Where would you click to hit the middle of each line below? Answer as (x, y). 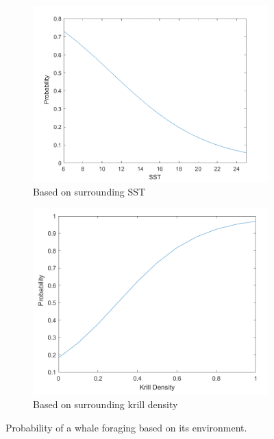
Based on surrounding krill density (105, 404)
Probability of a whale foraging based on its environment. (126, 428)
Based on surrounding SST (89, 192)
